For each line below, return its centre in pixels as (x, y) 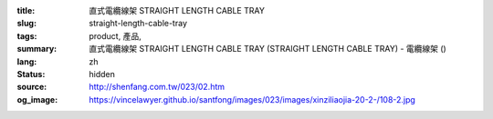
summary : (37, 49)
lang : (27, 61)
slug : (26, 24)
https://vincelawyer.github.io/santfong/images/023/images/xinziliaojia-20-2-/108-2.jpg (252, 99)
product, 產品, (115, 35)
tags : (27, 35)
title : (26, 10)
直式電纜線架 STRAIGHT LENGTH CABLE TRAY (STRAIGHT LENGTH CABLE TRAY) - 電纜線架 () (267, 49)
